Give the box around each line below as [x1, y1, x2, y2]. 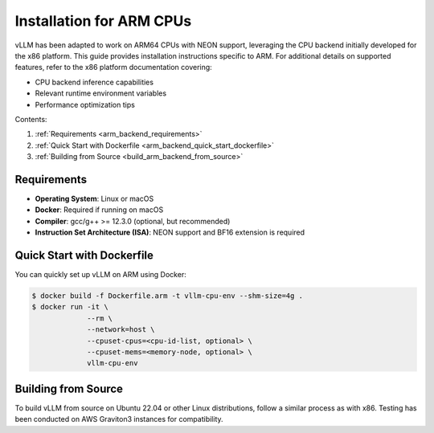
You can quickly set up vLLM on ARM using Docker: [14, 270, 186, 280]
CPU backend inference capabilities [35, 77, 154, 87]
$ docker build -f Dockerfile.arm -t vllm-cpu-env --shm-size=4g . [31, 292, 304, 300]
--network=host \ [87, 325, 156, 334]
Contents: [14, 114, 47, 124]
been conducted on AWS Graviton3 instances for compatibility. [14, 415, 224, 424]
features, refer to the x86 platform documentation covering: [14, 63, 212, 72]
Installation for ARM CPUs [14, 12, 192, 30]
